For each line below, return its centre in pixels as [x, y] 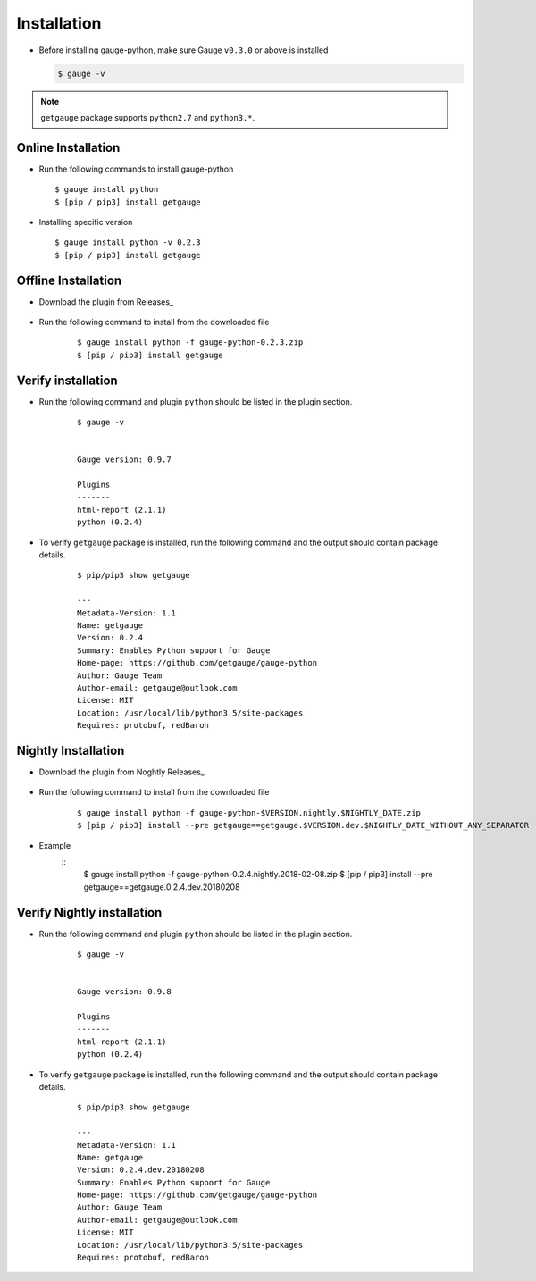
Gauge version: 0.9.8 [124, 992]
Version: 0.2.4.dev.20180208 [141, 1170]
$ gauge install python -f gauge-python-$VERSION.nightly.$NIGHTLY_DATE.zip [249, 812]
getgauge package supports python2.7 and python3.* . [147, 117]
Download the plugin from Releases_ [106, 301]
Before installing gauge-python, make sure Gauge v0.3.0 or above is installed [184, 50]
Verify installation [67, 380]
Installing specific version [86, 222]
